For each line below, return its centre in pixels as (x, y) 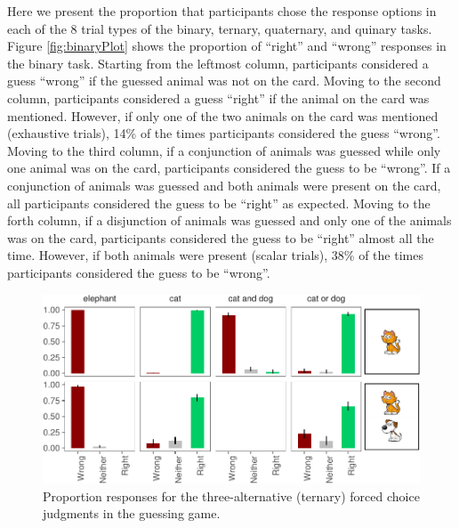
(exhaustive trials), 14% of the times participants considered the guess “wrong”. (224, 133)
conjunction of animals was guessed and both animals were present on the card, (224, 185)
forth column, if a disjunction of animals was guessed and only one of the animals (229, 220)
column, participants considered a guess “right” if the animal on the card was (218, 97)
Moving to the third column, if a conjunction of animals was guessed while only (224, 150)
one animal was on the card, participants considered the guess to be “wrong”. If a (229, 168)
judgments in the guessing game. (132, 513)
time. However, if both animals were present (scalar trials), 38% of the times (215, 255)
